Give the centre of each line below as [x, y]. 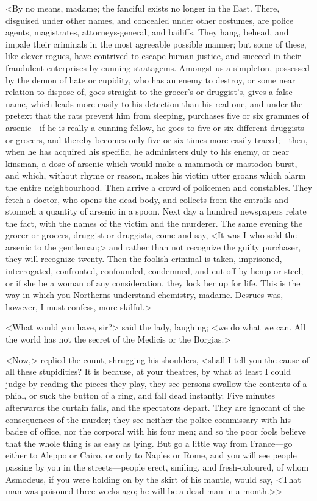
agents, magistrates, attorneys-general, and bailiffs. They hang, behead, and [147, 32]
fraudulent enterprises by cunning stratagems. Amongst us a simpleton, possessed [158, 67]
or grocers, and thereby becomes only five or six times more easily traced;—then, [157, 139]
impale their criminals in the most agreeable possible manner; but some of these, [156, 44]
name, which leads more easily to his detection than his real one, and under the [154, 103]
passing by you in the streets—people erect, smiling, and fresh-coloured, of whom [157, 467]
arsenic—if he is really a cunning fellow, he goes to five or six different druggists [155, 127]
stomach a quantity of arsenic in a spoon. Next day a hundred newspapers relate [156, 211]
